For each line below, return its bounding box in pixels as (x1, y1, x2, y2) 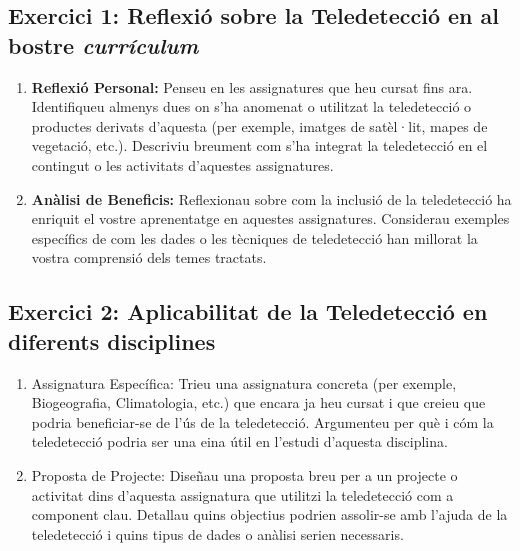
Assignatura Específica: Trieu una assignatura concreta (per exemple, (31, 372, 457, 393)
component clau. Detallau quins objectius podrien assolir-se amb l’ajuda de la (31, 504, 508, 525)
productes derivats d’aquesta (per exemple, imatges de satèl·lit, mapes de (31, 115, 488, 136)
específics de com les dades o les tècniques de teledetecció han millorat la (31, 227, 478, 248)
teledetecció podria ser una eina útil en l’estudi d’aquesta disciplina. (31, 431, 448, 452)
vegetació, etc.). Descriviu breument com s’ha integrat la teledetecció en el (31, 135, 488, 156)
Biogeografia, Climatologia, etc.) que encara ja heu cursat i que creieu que (31, 392, 486, 413)
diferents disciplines (8, 325, 216, 356)
